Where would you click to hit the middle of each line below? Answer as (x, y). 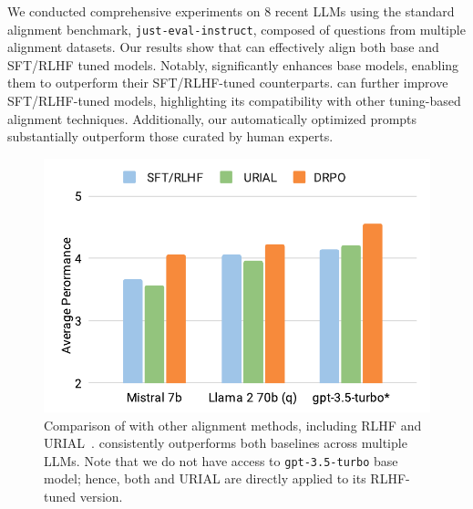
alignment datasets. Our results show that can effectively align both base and (223, 47)
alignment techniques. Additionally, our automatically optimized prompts (212, 118)
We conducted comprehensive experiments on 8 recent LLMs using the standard (231, 11)
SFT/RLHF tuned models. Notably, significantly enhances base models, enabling (233, 64)
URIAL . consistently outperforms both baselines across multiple (226, 443)
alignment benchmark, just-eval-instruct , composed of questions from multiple (236, 29)
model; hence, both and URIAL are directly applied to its (205, 478)
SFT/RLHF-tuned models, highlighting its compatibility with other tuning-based (234, 101)
